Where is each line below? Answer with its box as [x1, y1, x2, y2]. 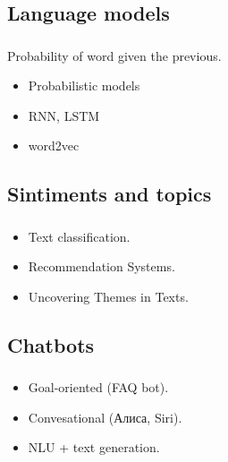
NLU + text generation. [28, 438, 160, 457]
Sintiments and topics [7, 180, 212, 208]
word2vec [28, 136, 80, 155]
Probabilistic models [28, 76, 140, 95]
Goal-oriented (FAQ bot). [28, 378, 169, 397]
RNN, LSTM [28, 106, 100, 124]
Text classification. [28, 227, 131, 245]
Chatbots [7, 330, 95, 358]
